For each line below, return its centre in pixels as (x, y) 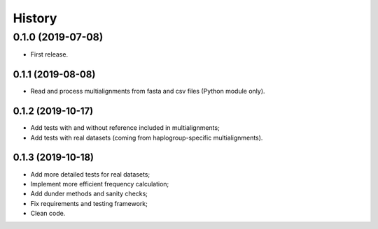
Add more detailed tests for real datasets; (90, 174)
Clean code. (48, 214)
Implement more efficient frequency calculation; (100, 184)
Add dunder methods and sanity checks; (89, 194)
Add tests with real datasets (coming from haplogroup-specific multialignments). (147, 138)
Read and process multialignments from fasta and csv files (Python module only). (148, 91)
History (35, 18)
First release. (49, 54)
